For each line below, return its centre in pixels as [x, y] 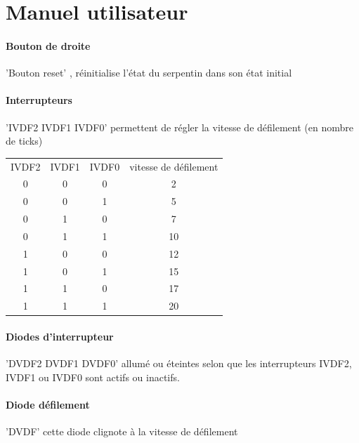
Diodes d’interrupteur [60, 336]
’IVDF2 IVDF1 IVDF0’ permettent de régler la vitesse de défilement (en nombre [179, 127]
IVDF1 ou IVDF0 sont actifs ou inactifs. [93, 377]
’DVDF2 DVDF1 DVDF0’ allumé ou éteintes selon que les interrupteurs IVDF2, [179, 363]
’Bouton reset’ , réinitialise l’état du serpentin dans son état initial [149, 73]
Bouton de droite [48, 45]
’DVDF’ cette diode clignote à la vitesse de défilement [122, 431]
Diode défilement [48, 404]
